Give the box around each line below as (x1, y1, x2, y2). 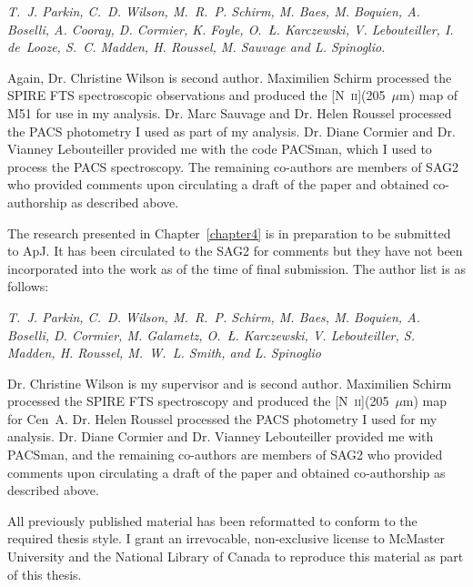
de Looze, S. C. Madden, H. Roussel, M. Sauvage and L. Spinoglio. (7, 37, 386, 56)
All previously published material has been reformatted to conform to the (7, 511, 418, 530)
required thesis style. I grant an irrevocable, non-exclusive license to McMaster (7, 529, 445, 548)
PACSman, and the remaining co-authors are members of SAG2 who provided (7, 445, 443, 464)
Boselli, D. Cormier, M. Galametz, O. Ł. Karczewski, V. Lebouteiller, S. (7, 325, 415, 344)
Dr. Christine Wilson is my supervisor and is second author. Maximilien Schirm (7, 373, 452, 392)
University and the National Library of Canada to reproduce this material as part (7, 547, 464, 566)
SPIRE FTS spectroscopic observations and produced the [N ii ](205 (7, 86, 386, 105)
